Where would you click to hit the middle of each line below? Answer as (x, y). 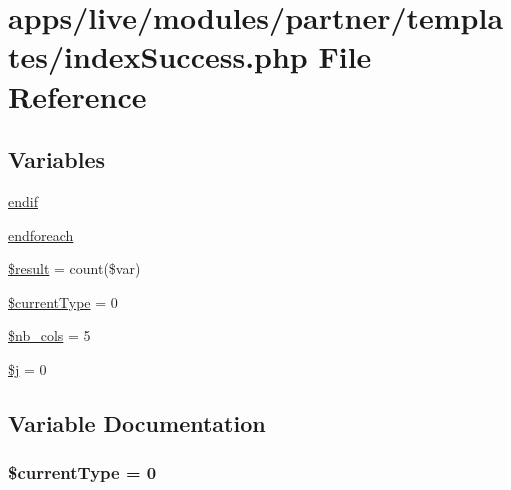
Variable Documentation (137, 422)
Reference (77, 95)
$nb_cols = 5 (49, 335)
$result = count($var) (74, 268)
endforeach (41, 234)
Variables (57, 159)
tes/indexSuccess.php (158, 56)
